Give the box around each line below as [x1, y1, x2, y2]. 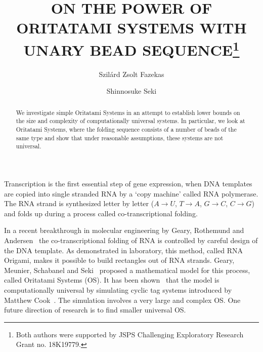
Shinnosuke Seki [106, 86, 157, 96]
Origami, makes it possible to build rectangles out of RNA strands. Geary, [4, 255, 235, 265]
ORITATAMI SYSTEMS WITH [16, 17, 247, 38]
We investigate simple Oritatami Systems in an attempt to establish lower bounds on [16, 108, 240, 116]
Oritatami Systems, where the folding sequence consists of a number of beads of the [16, 125, 237, 134]
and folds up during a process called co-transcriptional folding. [4, 208, 198, 218]
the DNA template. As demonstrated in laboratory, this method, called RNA [4, 245, 243, 255]
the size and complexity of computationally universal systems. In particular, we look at [16, 116, 245, 125]
